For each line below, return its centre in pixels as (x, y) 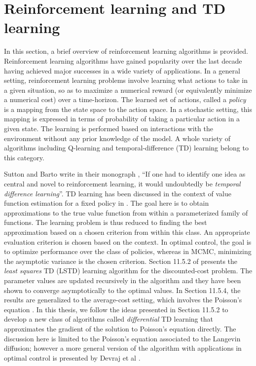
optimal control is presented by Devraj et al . (72, 357)
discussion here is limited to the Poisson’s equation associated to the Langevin (122, 338)
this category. (24, 157)
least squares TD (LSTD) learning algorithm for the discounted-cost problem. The (128, 271)
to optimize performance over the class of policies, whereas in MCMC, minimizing (128, 251)
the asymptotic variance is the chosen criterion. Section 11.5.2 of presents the (121, 261)
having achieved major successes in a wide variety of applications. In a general (122, 70)
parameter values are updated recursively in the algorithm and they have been (123, 280)
